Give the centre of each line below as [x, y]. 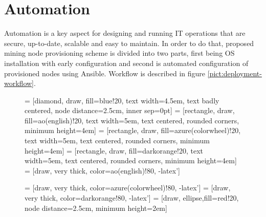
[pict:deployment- [235, 73]
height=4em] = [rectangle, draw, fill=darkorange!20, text [114, 150]
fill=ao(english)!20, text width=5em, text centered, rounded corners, [132, 120]
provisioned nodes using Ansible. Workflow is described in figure [105, 73]
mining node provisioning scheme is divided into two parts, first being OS [119, 53]
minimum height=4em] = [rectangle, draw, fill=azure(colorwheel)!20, [133, 130]
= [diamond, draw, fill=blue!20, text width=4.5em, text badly [122, 100]
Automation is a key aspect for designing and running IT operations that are [125, 33]
